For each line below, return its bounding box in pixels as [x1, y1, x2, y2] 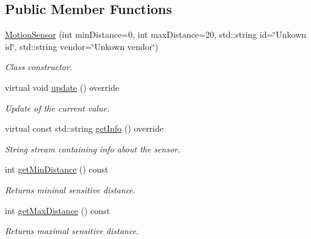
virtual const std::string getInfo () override [5, 122, 164, 135]
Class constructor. [5, 60, 73, 73]
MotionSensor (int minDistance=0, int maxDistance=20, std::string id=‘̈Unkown [5, 28, 307, 41]
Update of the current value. [5, 101, 110, 114]
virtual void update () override [5, 80, 120, 93]
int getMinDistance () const [5, 163, 109, 176]
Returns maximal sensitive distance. [5, 224, 139, 237]
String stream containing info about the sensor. [5, 142, 181, 155]
